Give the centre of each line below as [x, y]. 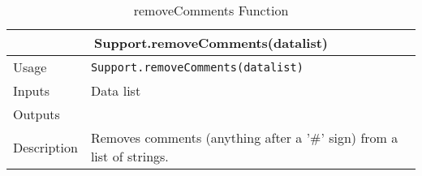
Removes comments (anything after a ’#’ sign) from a [244, 137]
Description [45, 147]
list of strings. [129, 156]
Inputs [31, 90]
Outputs [37, 114]
